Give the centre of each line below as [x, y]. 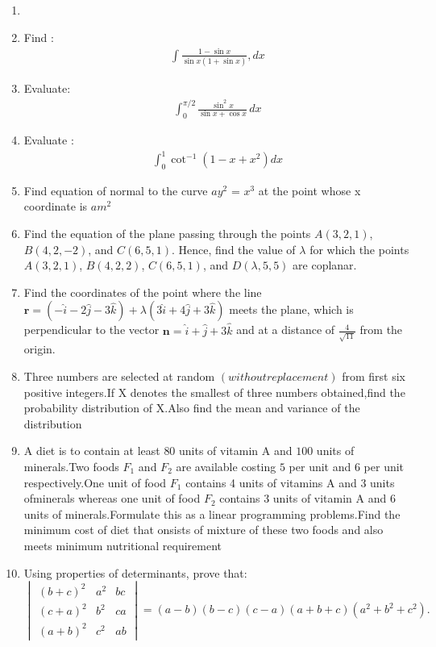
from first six [374, 376]
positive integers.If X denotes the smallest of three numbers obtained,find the [214, 392]
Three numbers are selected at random [119, 376]
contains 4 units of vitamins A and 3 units [290, 482]
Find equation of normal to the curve [116, 190]
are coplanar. [325, 265]
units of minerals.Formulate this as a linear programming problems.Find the [212, 513]
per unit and [320, 466]
